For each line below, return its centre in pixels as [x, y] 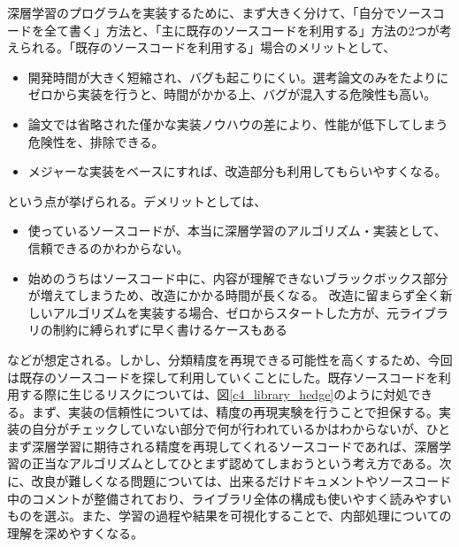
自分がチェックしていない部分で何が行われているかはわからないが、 [229, 429]
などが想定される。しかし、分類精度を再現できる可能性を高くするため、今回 [230, 359]
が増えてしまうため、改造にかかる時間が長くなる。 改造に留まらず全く [234, 295]
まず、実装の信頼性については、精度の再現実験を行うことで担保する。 [235, 411]
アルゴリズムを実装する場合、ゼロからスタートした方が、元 [226, 312]
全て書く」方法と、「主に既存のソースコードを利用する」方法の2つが [241, 30]
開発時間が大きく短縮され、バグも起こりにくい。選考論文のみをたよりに [238, 77]
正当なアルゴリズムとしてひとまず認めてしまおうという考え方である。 [235, 463]
